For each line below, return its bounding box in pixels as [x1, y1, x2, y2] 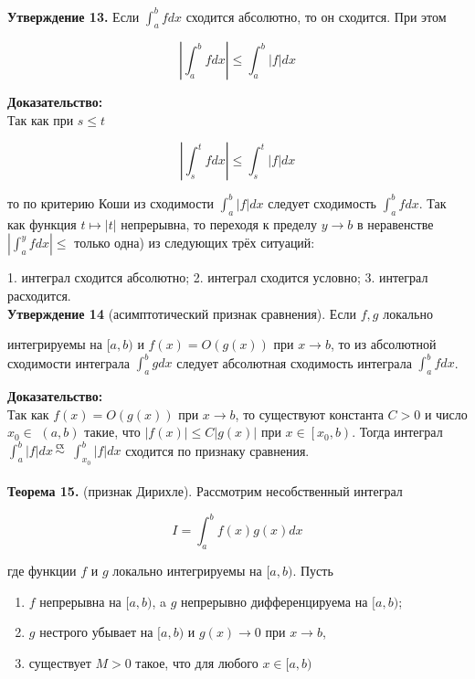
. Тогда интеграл [352, 422, 443, 441]
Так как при [7, 110, 74, 129]
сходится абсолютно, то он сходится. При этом [185, 6, 447, 26]
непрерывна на [39, 591, 121, 610]
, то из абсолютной [330, 334, 437, 354]
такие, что [84, 422, 141, 441]
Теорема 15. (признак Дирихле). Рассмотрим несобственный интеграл [7, 482, 403, 501]
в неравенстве [356, 214, 434, 233]
